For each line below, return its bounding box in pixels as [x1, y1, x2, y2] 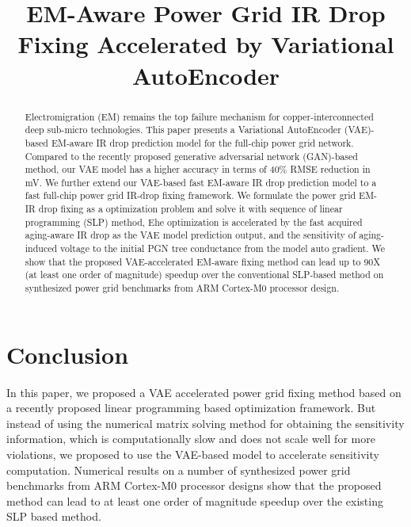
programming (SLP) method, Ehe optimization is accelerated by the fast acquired [25, 215, 363, 228]
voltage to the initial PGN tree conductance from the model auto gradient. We [60, 242, 385, 255]
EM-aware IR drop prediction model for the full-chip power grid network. [51, 136, 354, 149]
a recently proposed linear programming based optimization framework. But [6, 399, 376, 416]
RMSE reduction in [290, 162, 371, 176]
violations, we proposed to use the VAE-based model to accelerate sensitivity [6, 446, 379, 463]
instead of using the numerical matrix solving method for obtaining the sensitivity [6, 414, 405, 431]
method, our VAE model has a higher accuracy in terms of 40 [25, 162, 280, 176]
